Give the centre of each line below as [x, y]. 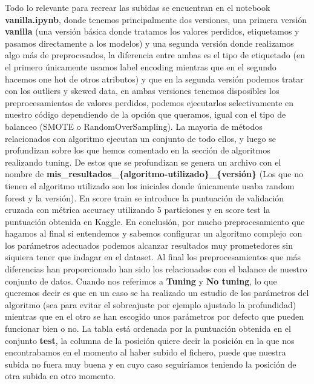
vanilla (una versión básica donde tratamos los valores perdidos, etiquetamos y [152, 31]
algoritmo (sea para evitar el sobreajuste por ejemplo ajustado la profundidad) [151, 304]
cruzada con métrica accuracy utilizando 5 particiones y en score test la [138, 210]
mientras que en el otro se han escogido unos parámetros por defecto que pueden [155, 316]
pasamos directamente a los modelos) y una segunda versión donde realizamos [149, 43]
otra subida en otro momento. [60, 376]
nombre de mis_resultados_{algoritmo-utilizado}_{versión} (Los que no [154, 174]
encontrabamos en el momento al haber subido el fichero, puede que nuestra [146, 352]
